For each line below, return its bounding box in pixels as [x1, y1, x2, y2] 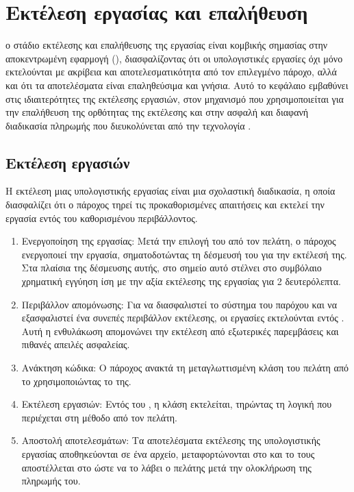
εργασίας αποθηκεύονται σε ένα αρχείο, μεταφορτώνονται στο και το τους [21, 446, 315, 460]
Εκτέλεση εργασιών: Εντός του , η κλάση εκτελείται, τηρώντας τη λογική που [21, 397, 332, 411]
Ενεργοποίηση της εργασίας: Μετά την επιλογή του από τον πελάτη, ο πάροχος [21, 234, 336, 248]
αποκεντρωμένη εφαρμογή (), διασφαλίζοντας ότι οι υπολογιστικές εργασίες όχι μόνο [5, 51, 343, 65]
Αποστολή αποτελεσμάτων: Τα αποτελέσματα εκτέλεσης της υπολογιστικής [21, 433, 320, 447]
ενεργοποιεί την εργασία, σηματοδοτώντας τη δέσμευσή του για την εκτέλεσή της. [21, 247, 347, 261]
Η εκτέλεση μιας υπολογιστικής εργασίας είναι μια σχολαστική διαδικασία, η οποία [5, 184, 336, 198]
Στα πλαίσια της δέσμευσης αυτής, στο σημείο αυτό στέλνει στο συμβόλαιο [21, 260, 322, 275]
